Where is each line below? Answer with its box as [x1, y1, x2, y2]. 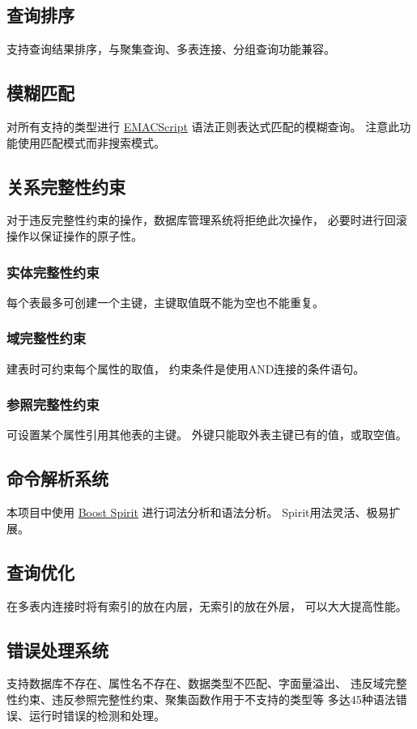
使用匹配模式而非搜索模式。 [17, 134, 165, 151]
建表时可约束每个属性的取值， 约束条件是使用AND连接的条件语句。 [6, 360, 365, 377]
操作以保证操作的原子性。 [6, 227, 143, 244]
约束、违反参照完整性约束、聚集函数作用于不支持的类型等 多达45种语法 [17, 691, 396, 707]
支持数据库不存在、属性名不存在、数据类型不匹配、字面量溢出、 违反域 [6, 675, 385, 692]
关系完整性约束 [6, 173, 126, 198]
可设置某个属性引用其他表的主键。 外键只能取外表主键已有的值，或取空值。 [6, 426, 407, 443]
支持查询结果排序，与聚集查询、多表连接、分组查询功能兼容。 [6, 40, 335, 58]
